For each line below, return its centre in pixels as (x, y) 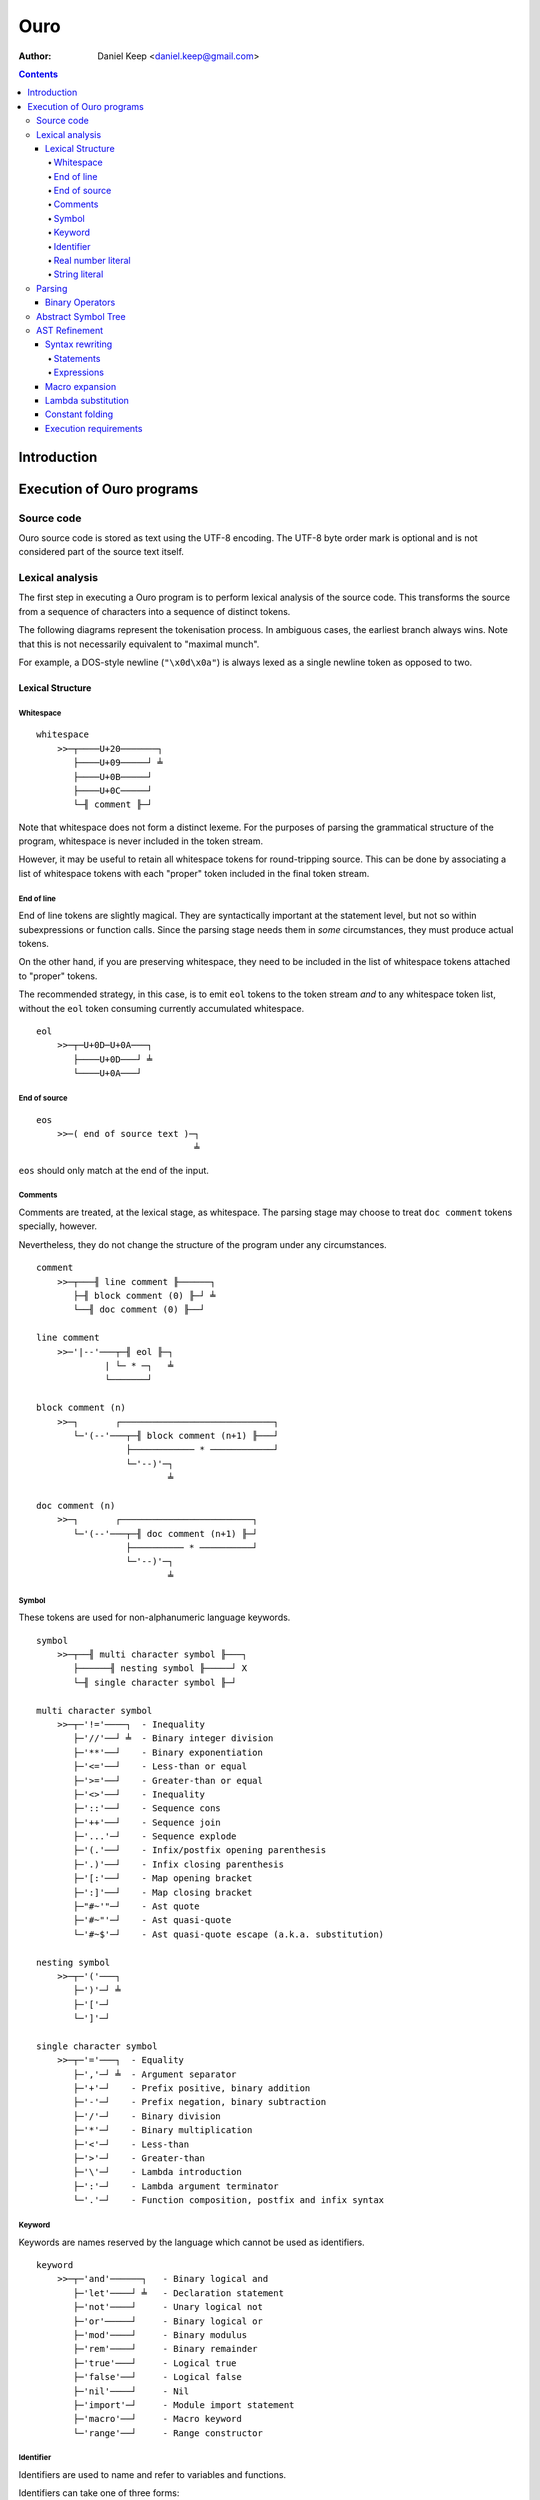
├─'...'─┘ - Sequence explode (155, 1836)
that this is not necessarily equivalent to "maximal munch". (139, 644)
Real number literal (92, 261)
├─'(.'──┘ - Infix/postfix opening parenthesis (200, 1850)
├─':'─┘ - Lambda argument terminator (176, 2186)
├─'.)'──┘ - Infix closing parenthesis (179, 1864)
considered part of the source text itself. (101, 552)
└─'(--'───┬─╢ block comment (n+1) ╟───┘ (176, 1435)
